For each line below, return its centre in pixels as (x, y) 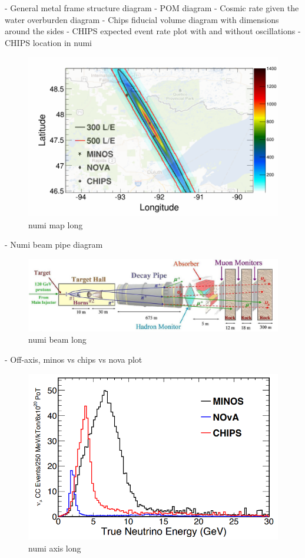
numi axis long (55, 548)
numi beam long (57, 339)
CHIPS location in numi (48, 42)
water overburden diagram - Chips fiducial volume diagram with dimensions (142, 19)
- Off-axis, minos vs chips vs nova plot (74, 359)
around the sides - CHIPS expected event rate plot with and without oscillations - (153, 31)
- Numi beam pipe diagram (54, 244)
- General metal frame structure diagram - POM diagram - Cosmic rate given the (152, 8)
